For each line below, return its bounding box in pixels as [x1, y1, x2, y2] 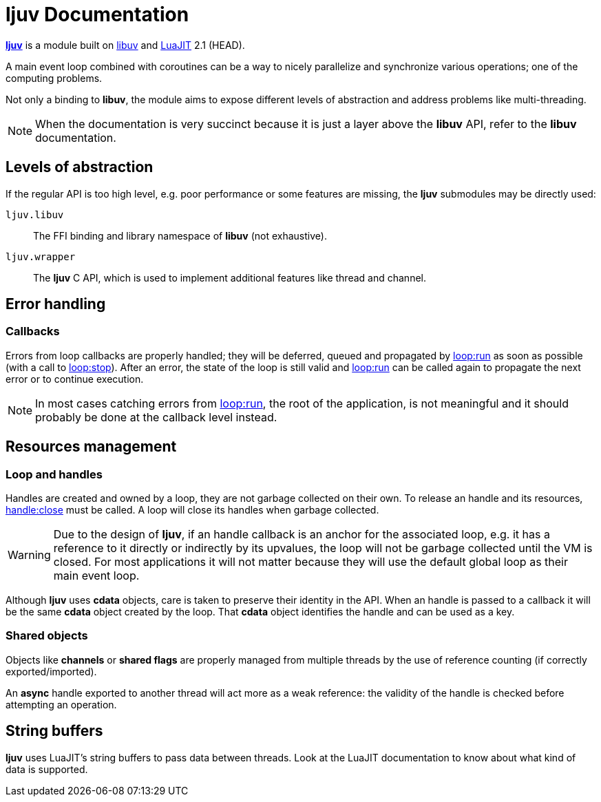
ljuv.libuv [6, 209, 64, 220]
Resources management [6, 438, 177, 456]
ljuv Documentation [6, 3, 189, 26]
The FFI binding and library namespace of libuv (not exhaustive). [33, 229, 327, 242]
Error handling [6, 295, 106, 313]
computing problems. [6, 72, 103, 84]
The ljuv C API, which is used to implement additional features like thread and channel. [33, 271, 426, 284]
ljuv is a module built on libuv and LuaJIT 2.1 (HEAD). [6, 39, 245, 51]
